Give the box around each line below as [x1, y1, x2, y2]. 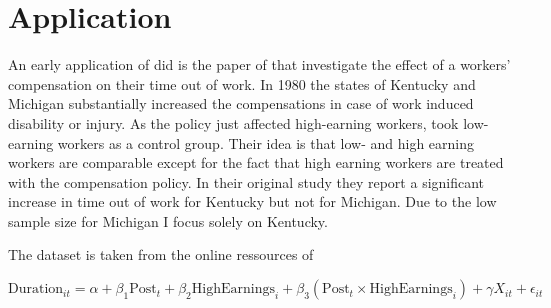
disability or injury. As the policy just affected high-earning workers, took [8, 112, 459, 133]
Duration [8, 282, 64, 297]
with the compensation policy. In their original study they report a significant [8, 171, 485, 192]
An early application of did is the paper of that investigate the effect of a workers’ [8, 54, 511, 75]
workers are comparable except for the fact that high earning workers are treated [8, 152, 504, 173]
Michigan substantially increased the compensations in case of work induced [8, 93, 474, 114]
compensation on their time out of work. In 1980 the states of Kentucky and [8, 73, 476, 94]
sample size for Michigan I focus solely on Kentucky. [8, 210, 328, 231]
